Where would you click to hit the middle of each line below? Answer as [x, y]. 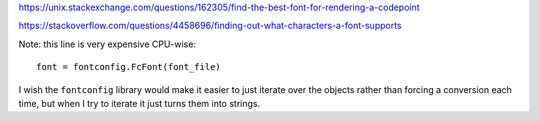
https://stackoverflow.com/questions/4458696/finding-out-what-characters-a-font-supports [210, 26]
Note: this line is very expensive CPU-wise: [107, 44]
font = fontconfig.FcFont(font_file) [129, 67]
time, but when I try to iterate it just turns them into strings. [139, 103]
